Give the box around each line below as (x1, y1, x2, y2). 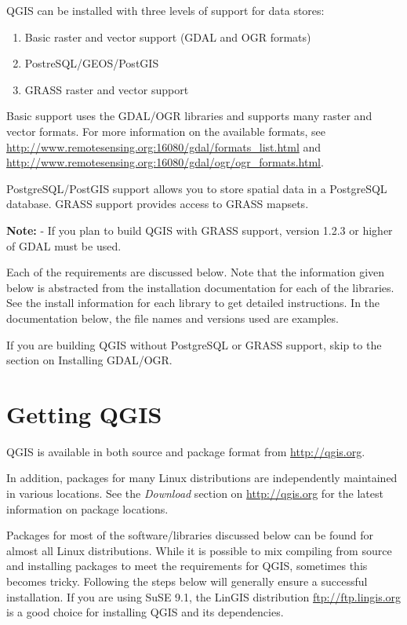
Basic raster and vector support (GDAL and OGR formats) (24, 28, 311, 45)
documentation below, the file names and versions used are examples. (6, 309, 339, 326)
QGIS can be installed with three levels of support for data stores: (6, 2, 325, 18)
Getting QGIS (6, 397, 162, 429)
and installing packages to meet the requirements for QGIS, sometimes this (6, 557, 368, 574)
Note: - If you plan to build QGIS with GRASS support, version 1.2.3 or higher (6, 221, 393, 238)
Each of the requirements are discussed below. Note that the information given (6, 264, 385, 280)
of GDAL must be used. (6, 237, 122, 254)
